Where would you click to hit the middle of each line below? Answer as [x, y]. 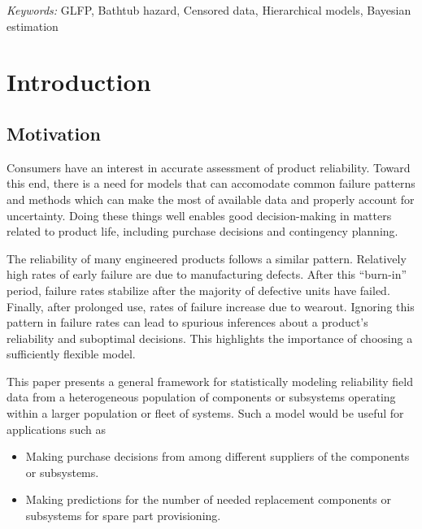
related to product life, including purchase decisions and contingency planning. [202, 231]
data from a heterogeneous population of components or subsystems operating [201, 397]
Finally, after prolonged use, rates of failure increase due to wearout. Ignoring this [211, 306]
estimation [33, 26]
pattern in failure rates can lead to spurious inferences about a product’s [187, 322]
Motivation [54, 133]
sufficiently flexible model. [71, 354]
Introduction [79, 82]
